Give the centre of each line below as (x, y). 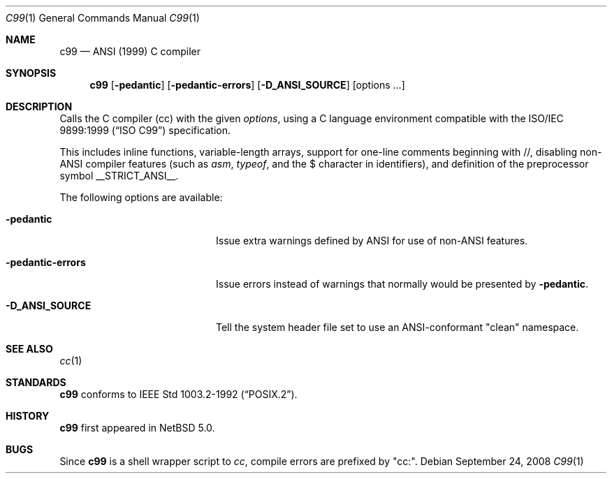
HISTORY (28, 416)
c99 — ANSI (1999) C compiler (130, 51)
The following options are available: (141, 197)
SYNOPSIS (31, 73)
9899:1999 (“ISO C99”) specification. (145, 130)
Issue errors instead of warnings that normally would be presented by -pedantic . (402, 284)
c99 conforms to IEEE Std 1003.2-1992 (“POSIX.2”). (178, 394)
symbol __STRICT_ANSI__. (119, 176)
